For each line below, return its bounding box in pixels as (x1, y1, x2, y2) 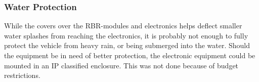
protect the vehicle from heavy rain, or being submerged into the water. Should (4, 40, 250, 51)
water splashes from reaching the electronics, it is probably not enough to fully (4, 30, 248, 40)
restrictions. (4, 70, 40, 80)
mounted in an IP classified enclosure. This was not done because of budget (4, 60, 239, 70)
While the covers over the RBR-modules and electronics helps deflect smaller (4, 20, 242, 31)
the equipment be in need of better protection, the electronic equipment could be (4, 50, 255, 60)
